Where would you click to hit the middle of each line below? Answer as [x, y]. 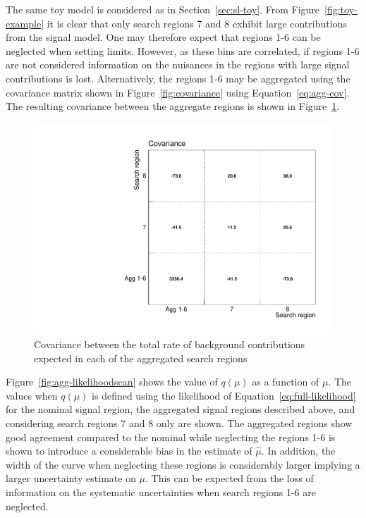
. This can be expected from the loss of [230, 478]
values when [32, 395]
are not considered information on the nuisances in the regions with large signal [178, 64]
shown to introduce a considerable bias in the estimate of [129, 451]
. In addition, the [298, 451]
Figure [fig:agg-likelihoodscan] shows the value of [112, 382]
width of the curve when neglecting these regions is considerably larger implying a [183, 464]
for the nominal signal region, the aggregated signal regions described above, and [181, 409]
